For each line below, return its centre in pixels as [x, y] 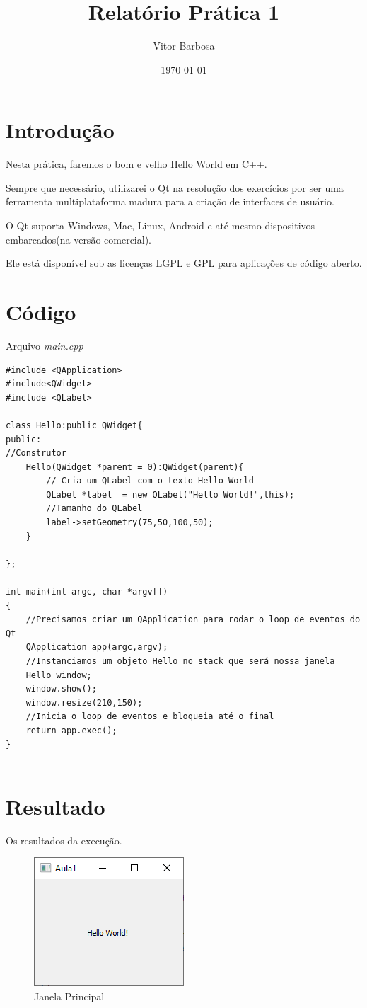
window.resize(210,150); [84, 703]
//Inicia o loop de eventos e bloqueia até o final [150, 717]
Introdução [60, 130]
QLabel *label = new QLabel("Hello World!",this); [170, 494]
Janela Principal [69, 996]
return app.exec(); [71, 730]
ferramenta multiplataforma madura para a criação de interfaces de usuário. [170, 201]
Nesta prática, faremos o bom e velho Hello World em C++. [136, 164]
